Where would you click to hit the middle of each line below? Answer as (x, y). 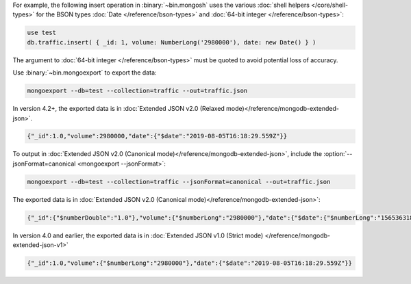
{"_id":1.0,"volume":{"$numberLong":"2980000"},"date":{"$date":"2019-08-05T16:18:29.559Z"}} (190, 263)
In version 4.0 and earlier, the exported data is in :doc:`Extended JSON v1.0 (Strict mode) (138, 235)
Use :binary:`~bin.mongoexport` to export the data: (85, 73)
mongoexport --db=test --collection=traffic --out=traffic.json (137, 91)
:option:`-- (338, 154)
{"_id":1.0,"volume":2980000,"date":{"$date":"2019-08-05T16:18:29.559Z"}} (157, 136)
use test (42, 33)
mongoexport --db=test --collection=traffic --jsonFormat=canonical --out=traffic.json (179, 182)
